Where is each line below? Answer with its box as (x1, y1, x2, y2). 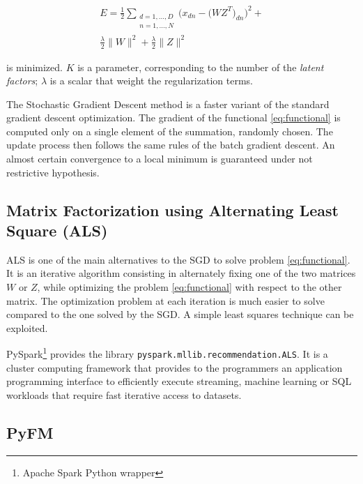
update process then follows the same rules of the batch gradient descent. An (6, 137, 335, 152)
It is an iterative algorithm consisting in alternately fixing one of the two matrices (6, 266, 356, 280)
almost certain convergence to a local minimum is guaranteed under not (6, 151, 313, 166)
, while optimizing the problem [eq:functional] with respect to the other (37, 280, 342, 294)
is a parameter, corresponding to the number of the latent (77, 59, 324, 74)
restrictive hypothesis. (6, 165, 100, 179)
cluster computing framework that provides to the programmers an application (6, 360, 343, 375)
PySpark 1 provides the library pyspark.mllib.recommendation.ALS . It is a (6, 345, 328, 361)
